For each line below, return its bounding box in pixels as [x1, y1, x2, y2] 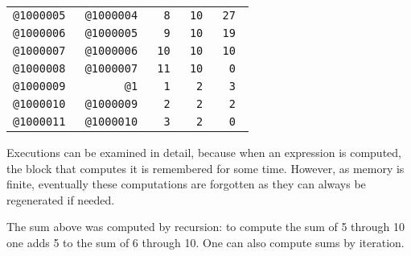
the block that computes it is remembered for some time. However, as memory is [6, 159, 405, 176]
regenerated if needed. [6, 191, 115, 208]
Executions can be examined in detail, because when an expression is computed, [6, 144, 401, 160]
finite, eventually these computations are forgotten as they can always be [6, 175, 366, 192]
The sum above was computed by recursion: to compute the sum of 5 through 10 [6, 218, 405, 235]
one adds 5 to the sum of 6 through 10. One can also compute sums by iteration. [6, 233, 405, 250]
